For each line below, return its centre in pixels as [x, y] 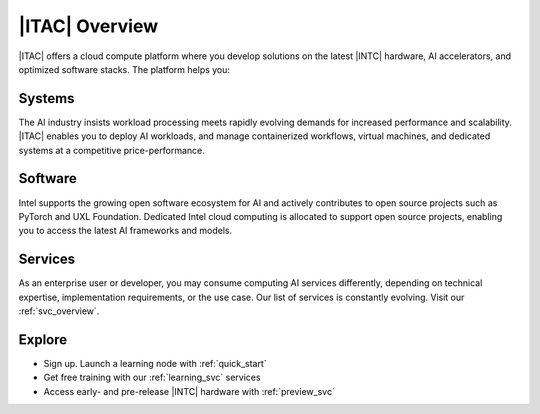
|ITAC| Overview [88, 26]
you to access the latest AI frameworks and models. [125, 231]
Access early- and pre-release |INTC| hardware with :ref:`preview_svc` [189, 391]
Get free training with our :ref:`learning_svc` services [152, 377]
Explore [43, 339]
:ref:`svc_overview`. [59, 311]
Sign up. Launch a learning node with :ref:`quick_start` [155, 363]
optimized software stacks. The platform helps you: [124, 69]
